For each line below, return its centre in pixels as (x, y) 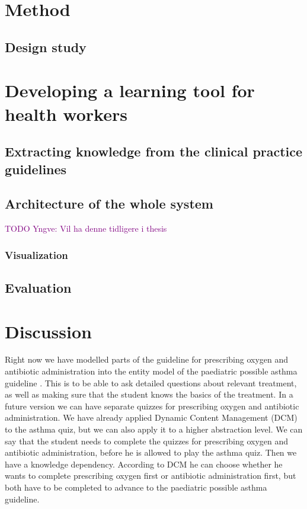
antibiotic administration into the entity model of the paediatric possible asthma (151, 371)
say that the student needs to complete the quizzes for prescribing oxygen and (147, 441)
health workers (66, 113)
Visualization (36, 254)
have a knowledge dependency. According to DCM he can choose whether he (144, 464)
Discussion (48, 331)
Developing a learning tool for (130, 90)
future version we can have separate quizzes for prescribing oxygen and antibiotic (152, 406)
